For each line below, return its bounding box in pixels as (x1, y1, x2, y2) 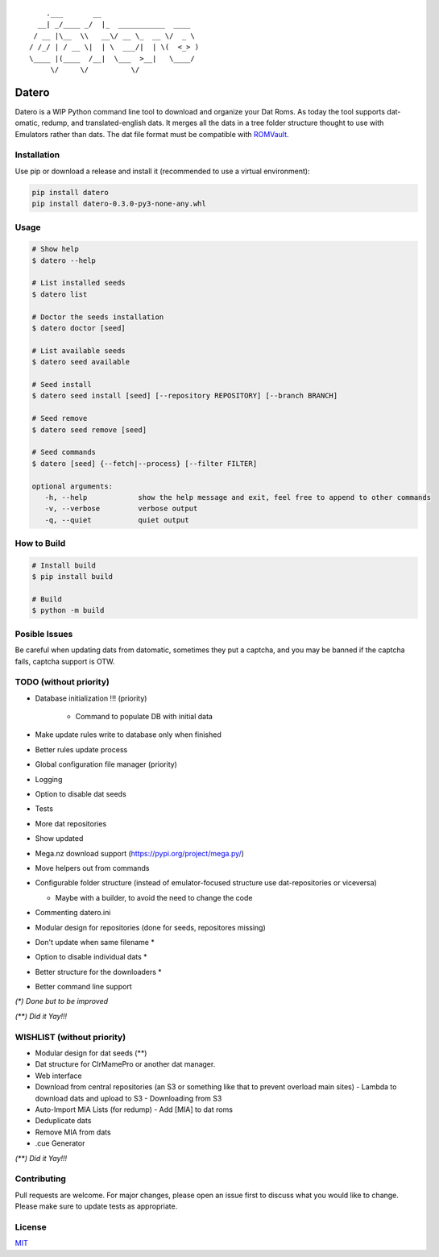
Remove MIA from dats (35, 1127, 112, 1137)
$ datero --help (31, 256, 97, 265)
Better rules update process (35, 744, 128, 754)
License (14, 1222, 48, 1233)
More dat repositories (35, 818, 107, 828)
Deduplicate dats (35, 1116, 92, 1126)
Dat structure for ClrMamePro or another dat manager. (35, 1059, 216, 1069)
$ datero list (31, 289, 88, 298)
